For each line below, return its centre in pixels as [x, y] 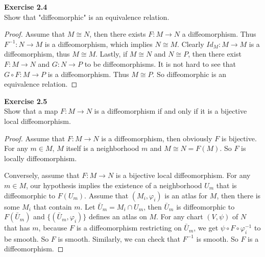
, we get [206, 228]
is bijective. [239, 138]
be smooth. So [27, 238]
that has [17, 228]
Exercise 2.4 [26, 7]
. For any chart [179, 216]
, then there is [239, 195]
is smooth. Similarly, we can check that [119, 238]
